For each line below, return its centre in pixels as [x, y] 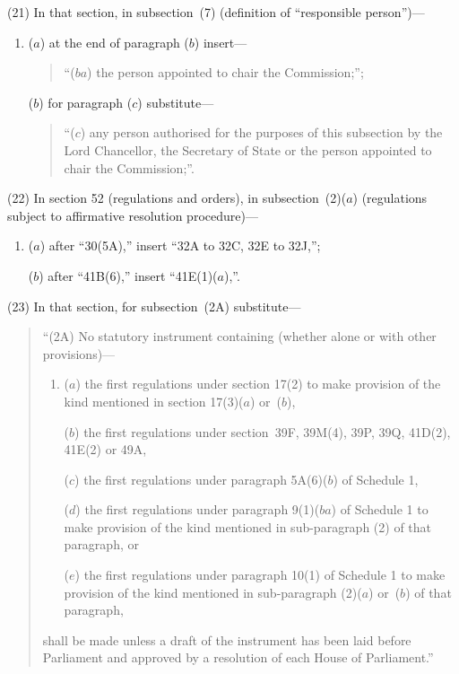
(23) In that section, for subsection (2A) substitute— [154, 306]
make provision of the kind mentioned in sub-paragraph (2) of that [248, 526]
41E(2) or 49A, [105, 449]
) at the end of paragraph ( [114, 42]
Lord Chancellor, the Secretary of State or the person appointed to [248, 149]
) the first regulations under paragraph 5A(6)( [201, 479]
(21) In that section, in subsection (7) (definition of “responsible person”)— [216, 12]
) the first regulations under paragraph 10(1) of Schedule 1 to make [260, 575]
